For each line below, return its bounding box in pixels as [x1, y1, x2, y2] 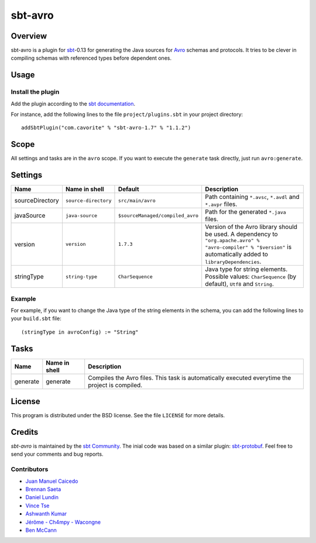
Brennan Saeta [25, 486, 61, 493]
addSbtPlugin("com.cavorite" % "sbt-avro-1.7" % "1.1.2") [21, 125, 191, 131]
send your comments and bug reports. [11, 451, 104, 458]
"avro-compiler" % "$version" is [205, 243, 292, 251]
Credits [11, 427, 39, 437]
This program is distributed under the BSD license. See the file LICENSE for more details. [11, 412, 225, 419]
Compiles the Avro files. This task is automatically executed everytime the [88, 373, 291, 382]
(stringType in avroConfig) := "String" [21, 328, 139, 335]
